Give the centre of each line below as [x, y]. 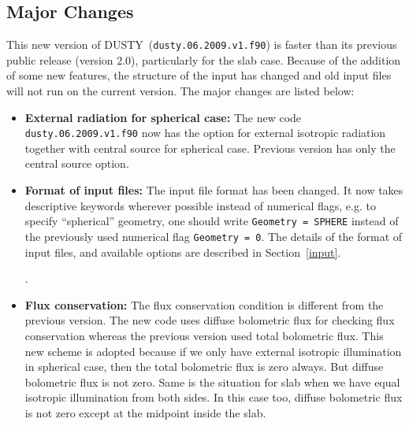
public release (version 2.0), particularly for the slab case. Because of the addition [204, 59]
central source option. [77, 163]
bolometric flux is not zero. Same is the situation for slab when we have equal [212, 382]
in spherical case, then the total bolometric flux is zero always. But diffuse [204, 367]
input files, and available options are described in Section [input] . [183, 252]
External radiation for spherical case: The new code [163, 117]
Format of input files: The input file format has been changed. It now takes [214, 190]
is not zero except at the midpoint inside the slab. [145, 412]
